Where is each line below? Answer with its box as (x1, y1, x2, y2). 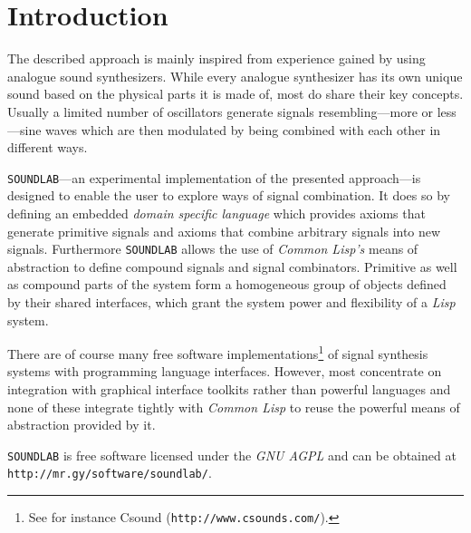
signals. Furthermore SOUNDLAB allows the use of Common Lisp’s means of (7, 239, 418, 258)
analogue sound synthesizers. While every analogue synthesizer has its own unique (7, 66, 463, 85)
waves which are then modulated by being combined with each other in (45, 120, 441, 139)
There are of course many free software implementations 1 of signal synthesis (7, 342, 428, 363)
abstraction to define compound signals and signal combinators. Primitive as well (7, 257, 457, 276)
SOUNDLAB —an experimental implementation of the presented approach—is (7, 168, 421, 187)
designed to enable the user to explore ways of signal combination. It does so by (7, 186, 450, 205)
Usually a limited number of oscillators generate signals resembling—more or (7, 102, 434, 121)
